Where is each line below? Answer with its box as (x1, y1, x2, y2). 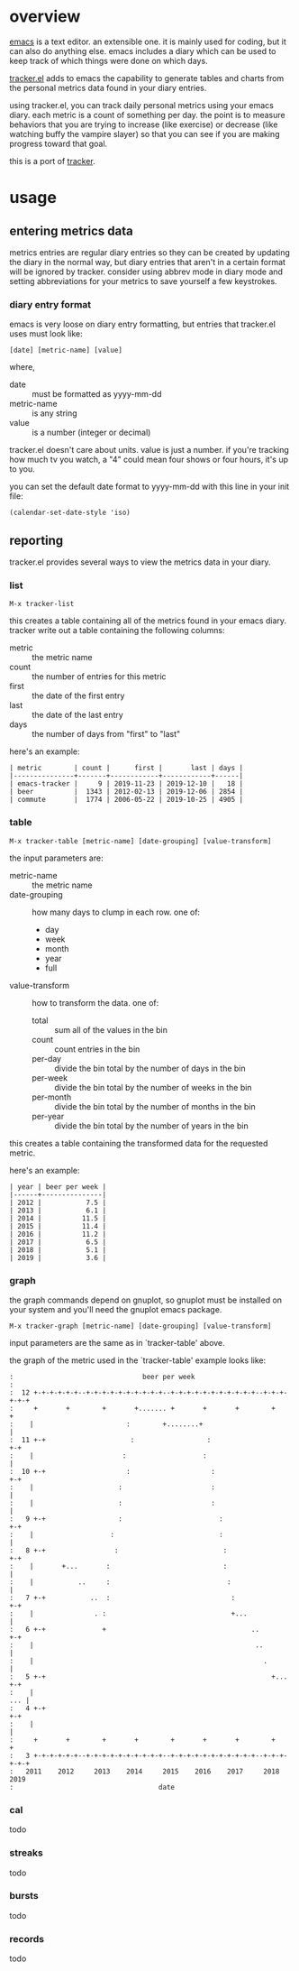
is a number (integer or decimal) (32, 427, 151, 438)
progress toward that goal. (9, 138, 108, 149)
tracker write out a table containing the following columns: (9, 625, 225, 636)
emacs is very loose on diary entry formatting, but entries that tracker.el (9, 318, 276, 330)
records (9, 1932, 45, 1945)
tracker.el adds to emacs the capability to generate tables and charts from (9, 72, 285, 83)
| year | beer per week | (9, 1182, 106, 1192)
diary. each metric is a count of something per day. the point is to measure (9, 109, 285, 120)
